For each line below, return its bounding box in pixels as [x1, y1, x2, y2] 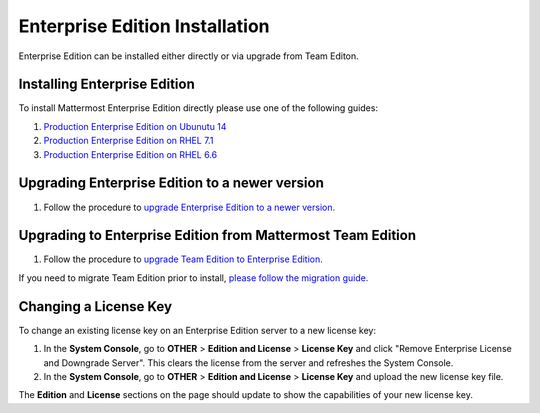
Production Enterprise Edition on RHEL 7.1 [43, 135, 214, 147]
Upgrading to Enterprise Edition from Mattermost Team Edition [18, 227, 417, 244]
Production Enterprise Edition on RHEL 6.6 [43, 148, 218, 160]
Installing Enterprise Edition [18, 76, 195, 93]
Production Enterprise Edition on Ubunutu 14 [43, 120, 227, 132]
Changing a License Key [18, 298, 173, 315]
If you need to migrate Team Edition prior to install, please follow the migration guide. [18, 271, 369, 284]
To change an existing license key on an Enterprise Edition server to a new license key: [18, 324, 377, 336]
